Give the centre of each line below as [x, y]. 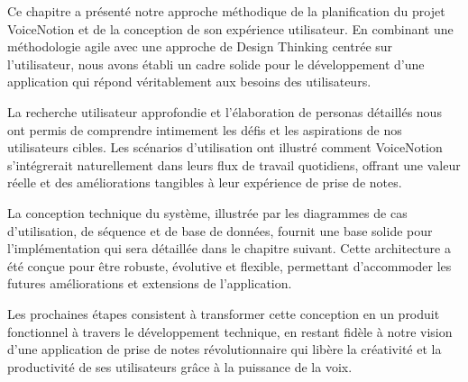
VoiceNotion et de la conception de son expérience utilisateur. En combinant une [230, 28]
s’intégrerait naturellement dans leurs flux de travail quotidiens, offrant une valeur [234, 164]
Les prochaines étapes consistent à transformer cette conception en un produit [224, 313]
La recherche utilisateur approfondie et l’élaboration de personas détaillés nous [225, 111]
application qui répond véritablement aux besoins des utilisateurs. [189, 82]
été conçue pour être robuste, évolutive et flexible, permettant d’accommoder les [229, 265]
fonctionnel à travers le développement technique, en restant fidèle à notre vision [230, 331]
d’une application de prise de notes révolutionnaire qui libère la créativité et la [225, 349]
